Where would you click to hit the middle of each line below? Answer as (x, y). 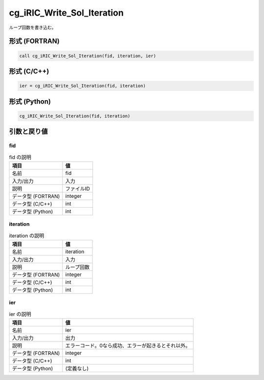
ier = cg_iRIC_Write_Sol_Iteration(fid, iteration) (83, 86)
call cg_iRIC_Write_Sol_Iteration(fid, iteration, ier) (88, 56)
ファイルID (77, 189)
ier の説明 (20, 314)
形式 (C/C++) (29, 71)
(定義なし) (77, 369)
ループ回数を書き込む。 (33, 27)
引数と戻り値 (28, 132)
